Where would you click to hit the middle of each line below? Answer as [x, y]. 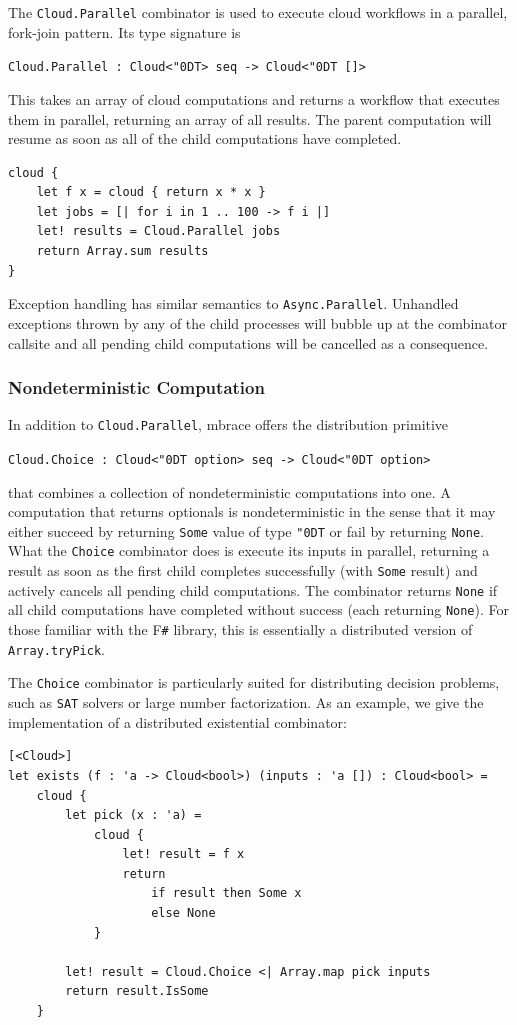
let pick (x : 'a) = [133, 815]
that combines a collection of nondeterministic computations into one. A [229, 491]
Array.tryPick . [56, 648]
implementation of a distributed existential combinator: [177, 721]
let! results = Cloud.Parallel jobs [158, 231]
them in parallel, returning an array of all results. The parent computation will [250, 118]
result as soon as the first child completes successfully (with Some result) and [243, 570]
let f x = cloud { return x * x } [151, 192]
